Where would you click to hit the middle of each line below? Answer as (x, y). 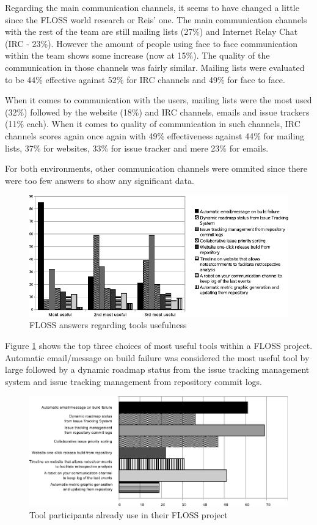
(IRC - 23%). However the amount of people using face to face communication (151, 43)
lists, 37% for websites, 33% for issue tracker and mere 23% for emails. (137, 148)
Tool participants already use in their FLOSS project (129, 515)
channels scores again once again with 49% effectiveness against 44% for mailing (155, 135)
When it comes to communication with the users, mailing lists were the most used (158, 100)
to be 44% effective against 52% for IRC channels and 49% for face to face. (145, 79)
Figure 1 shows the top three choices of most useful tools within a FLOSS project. (159, 345)
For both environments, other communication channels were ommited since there (156, 168)
